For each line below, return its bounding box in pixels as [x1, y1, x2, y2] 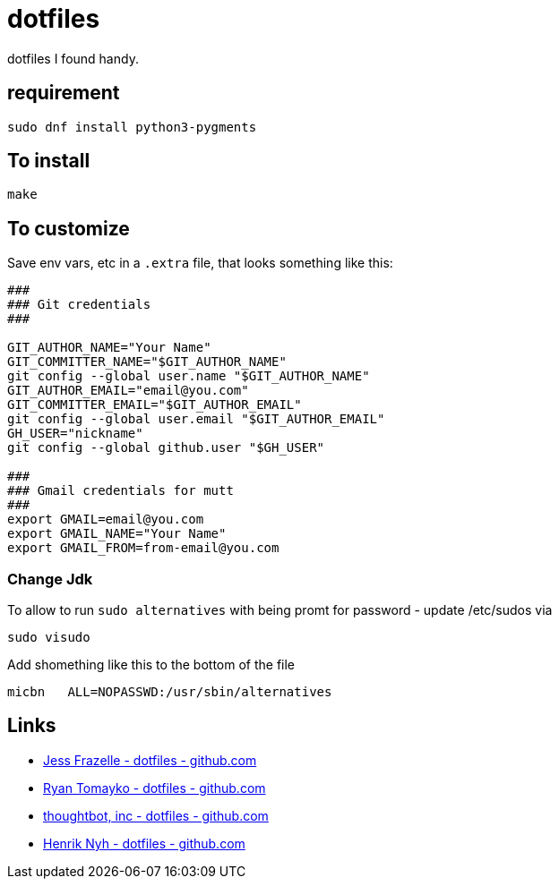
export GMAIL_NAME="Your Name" [7, 526, 227, 541]
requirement [7, 81, 120, 105]
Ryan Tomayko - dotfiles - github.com [43, 780, 266, 796]
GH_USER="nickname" [7, 426, 143, 441]
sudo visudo [7, 630, 90, 645]
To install [7, 149, 90, 173]
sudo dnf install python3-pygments [7, 119, 257, 134]
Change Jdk [7, 569, 93, 588]
